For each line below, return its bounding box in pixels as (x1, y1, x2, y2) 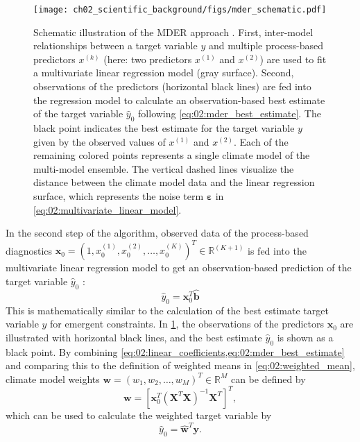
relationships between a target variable (33, 38, 198, 53)
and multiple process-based (208, 38, 324, 53)
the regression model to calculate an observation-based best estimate (33, 92, 325, 107)
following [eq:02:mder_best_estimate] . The (138, 106, 321, 121)
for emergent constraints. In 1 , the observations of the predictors (50, 316, 325, 331)
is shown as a (277, 330, 334, 344)
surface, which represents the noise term (33, 188, 204, 203)
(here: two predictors (103, 51, 192, 66)
